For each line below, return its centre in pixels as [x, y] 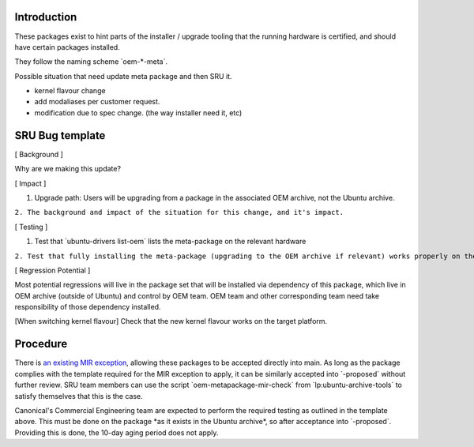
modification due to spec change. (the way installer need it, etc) [138, 113]
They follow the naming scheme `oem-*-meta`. [91, 62]
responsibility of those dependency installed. [88, 307]
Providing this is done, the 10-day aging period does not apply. [117, 432]
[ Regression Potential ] [53, 270]
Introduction [46, 17]
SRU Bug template [60, 135]
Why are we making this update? [68, 169]
